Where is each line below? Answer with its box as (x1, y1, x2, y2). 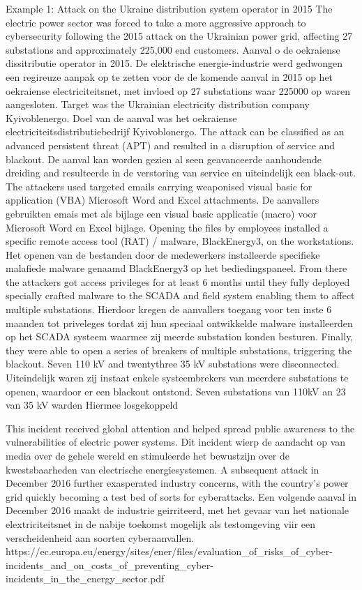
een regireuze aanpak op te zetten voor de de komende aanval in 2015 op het (6, 69, 333, 84)
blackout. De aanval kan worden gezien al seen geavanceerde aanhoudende (6, 151, 322, 166)
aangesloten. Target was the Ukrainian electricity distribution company (6, 97, 310, 112)
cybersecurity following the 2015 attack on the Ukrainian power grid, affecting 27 (6, 29, 353, 43)
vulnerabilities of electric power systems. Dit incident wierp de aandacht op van (6, 434, 346, 449)
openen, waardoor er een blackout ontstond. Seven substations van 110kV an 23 (6, 384, 346, 398)
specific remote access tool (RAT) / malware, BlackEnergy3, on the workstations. (6, 234, 354, 248)
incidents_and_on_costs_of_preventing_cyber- (6, 557, 213, 572)
